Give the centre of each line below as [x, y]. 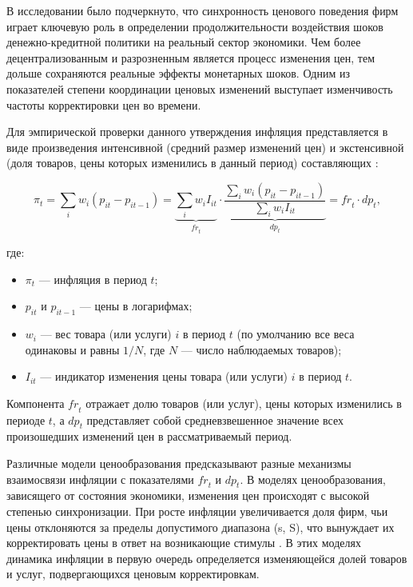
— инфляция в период [93, 279]
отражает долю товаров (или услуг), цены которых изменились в [244, 403]
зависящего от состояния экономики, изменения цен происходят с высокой [188, 495]
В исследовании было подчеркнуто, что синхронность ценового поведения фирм [203, 10]
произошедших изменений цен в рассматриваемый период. [149, 436]
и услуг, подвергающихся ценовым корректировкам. [133, 574]
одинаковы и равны [72, 349]
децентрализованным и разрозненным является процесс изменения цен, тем [191, 57]
